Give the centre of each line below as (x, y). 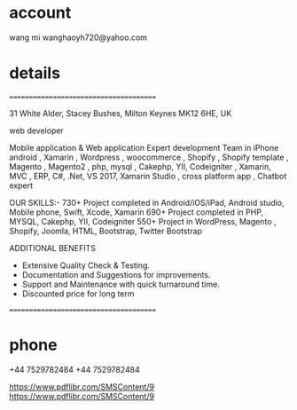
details (35, 73)
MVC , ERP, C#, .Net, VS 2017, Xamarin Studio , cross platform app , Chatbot (148, 176)
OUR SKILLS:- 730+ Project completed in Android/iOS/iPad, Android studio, (147, 202)
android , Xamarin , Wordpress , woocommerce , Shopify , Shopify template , (149, 157)
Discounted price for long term (78, 293)
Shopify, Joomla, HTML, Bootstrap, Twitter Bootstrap (106, 231)
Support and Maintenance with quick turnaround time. (121, 284)
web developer (36, 130)
